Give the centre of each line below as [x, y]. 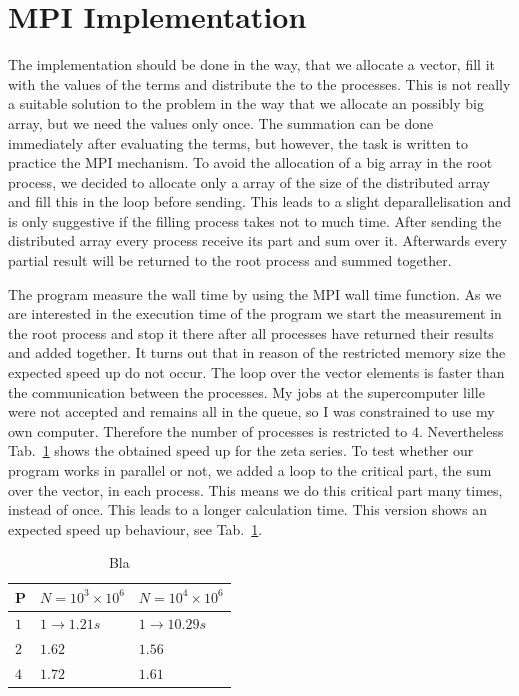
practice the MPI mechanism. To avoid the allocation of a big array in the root [250, 162]
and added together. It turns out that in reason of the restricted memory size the [257, 352]
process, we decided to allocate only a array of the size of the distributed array [249, 181]
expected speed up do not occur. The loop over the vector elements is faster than [256, 372]
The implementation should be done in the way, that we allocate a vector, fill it [251, 64]
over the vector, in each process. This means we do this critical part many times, [255, 489]
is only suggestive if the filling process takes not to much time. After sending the [255, 220]
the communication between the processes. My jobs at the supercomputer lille [246, 391]
